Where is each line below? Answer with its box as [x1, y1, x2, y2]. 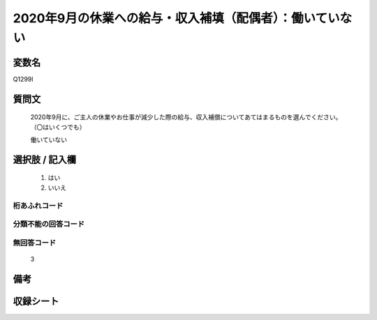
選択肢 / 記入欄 [13, 153, 77, 165]
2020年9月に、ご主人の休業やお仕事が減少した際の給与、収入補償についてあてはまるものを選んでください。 [30, 113, 342, 121]
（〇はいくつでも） [30, 123, 86, 131]
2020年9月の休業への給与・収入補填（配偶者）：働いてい [13, 10, 340, 26]
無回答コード [13, 238, 57, 247]
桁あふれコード [13, 201, 64, 211]
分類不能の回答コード [13, 220, 85, 229]
